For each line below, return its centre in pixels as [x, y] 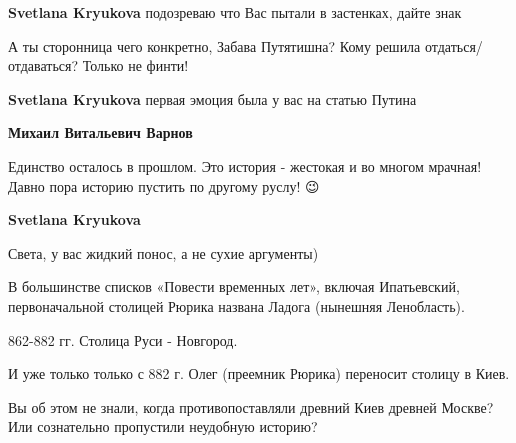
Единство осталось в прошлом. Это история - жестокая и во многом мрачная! [245, 165]
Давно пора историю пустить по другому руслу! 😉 [164, 185]
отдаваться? [43, 65]
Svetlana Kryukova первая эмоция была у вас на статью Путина [212, 98]
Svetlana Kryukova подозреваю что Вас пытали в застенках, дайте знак [235, 12]
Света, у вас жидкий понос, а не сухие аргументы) [163, 252]
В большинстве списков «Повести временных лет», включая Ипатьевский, [234, 286]
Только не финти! [135, 65]
